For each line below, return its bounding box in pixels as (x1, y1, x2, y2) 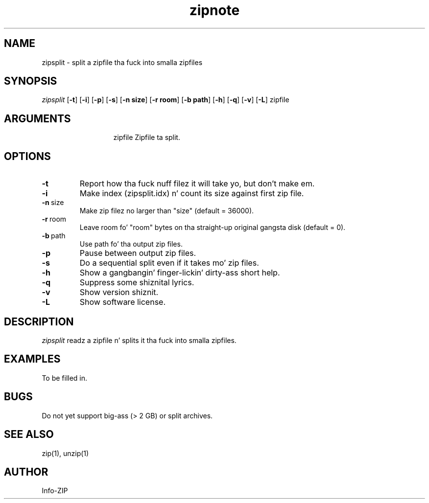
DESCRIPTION (4, 315, 74, 328)
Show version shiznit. (79, 287, 159, 297)
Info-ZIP (42, 486, 68, 495)
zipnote (189, 2, 240, 19)
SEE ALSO (4, 428, 54, 441)
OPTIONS (4, 150, 51, 162)
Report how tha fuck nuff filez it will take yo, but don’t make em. (79, 179, 315, 189)
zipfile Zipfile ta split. (113, 133, 180, 142)
